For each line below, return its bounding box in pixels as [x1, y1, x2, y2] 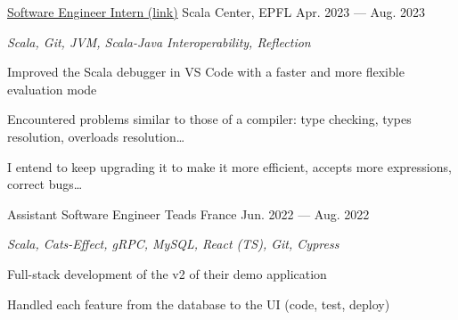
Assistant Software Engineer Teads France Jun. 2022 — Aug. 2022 [7, 204, 370, 223]
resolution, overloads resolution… [7, 127, 185, 145]
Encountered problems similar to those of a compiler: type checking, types [7, 110, 412, 128]
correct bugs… [7, 175, 83, 193]
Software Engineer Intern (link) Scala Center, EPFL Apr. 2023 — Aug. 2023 [7, 3, 426, 21]
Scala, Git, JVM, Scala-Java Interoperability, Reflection [7, 32, 311, 51]
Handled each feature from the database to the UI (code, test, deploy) [7, 294, 390, 313]
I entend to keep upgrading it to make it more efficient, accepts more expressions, [7, 157, 452, 176]
